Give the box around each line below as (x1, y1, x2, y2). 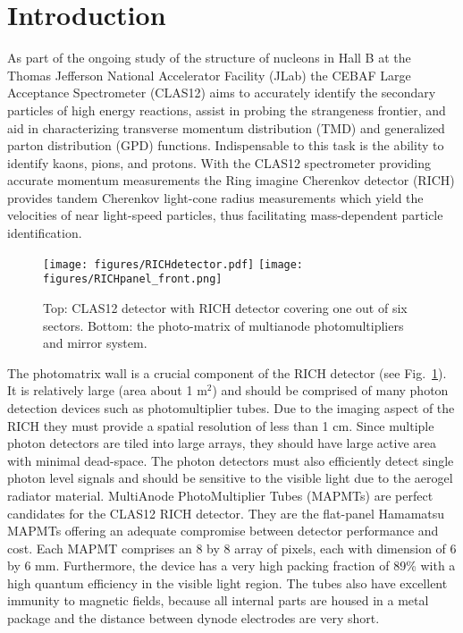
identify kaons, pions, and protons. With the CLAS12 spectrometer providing (7, 153, 431, 172)
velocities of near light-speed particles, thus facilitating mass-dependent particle (7, 206, 443, 224)
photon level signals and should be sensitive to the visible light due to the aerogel (7, 468, 453, 487)
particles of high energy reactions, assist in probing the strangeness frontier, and (7, 100, 446, 119)
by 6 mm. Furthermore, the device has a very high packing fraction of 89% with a (7, 556, 456, 575)
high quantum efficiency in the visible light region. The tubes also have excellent (7, 573, 448, 592)
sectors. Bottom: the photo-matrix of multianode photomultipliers (43, 316, 404, 334)
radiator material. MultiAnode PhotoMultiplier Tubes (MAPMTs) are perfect (7, 485, 434, 504)
